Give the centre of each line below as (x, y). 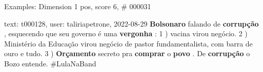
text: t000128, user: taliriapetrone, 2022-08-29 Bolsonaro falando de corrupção (131, 23)
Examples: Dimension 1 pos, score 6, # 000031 (78, 6)
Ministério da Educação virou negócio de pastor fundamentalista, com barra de (128, 43)
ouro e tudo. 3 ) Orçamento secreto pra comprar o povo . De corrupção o (127, 53)
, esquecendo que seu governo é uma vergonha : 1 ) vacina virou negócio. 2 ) (126, 33)
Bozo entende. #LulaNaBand (50, 63)
